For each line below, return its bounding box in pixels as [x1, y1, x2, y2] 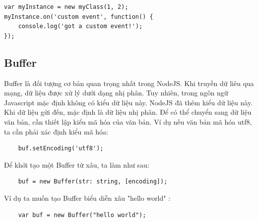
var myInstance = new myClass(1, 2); [4, 3, 129, 10]
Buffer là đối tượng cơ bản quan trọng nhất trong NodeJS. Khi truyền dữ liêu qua [4, 78, 254, 88]
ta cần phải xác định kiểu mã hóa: [4, 126, 109, 136]
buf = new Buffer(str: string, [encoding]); [18, 178, 168, 185]
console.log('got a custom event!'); [18, 23, 143, 30]
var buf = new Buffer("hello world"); [18, 211, 146, 219]
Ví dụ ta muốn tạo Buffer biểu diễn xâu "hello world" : [4, 192, 171, 203]
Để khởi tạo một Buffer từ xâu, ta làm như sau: [4, 159, 149, 170]
